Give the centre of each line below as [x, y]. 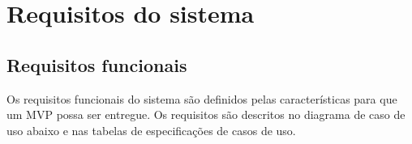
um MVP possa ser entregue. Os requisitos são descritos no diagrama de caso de [206, 114]
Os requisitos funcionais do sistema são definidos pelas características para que [202, 98]
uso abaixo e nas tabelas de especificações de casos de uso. [151, 130]
